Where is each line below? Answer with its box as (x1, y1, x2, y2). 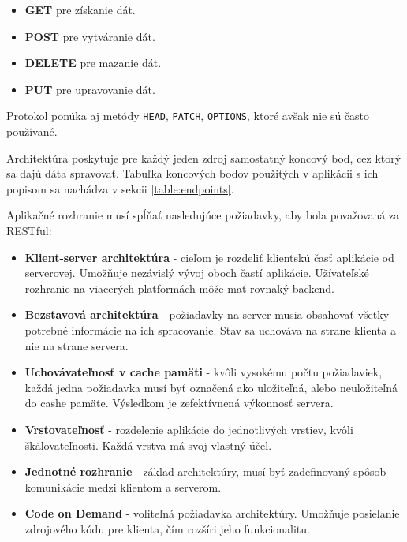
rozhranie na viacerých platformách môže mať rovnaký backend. (24, 279, 334, 296)
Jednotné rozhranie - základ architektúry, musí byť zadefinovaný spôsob (24, 463, 386, 480)
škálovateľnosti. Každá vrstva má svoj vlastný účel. (24, 436, 272, 453)
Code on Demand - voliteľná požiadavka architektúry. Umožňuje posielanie (24, 505, 400, 521)
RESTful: (6, 222, 52, 238)
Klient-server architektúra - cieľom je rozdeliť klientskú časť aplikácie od (24, 249, 394, 265)
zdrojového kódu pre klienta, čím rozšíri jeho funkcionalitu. (24, 520, 310, 536)
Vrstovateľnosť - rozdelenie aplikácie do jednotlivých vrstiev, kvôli (24, 421, 353, 437)
